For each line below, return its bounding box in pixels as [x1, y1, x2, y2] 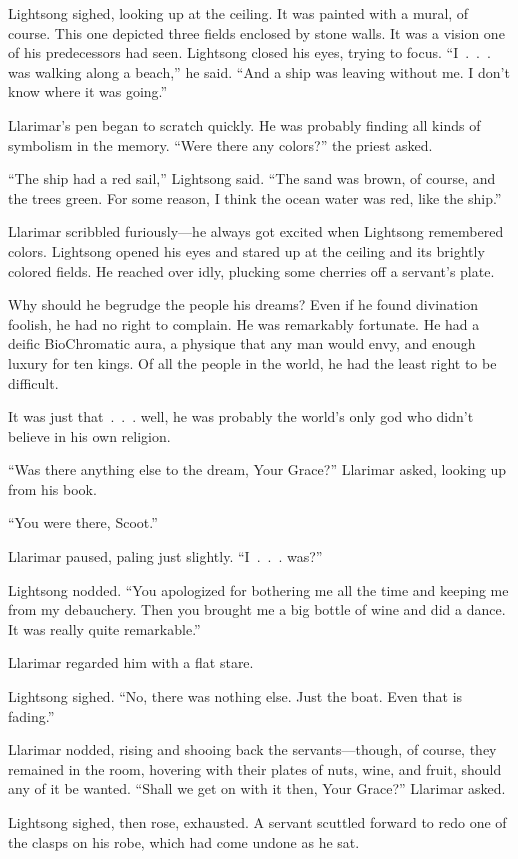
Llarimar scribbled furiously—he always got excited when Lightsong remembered [8, 221, 504, 242]
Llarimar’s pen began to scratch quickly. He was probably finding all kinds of [8, 114, 481, 135]
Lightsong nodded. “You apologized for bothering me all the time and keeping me [8, 579, 509, 600]
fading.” [8, 705, 55, 726]
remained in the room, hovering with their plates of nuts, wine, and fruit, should [8, 758, 502, 779]
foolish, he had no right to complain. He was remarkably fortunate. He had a [8, 313, 480, 334]
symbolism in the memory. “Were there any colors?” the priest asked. [8, 134, 433, 155]
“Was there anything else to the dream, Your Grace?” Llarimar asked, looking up [8, 459, 507, 480]
